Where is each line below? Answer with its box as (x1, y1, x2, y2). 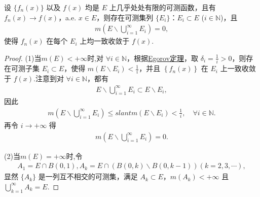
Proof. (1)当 (4, 52, 42, 63)
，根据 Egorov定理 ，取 (127, 52, 199, 63)
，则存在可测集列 (96, 12, 154, 22)
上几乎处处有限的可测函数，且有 (109, 2, 216, 12)
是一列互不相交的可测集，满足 (38, 171, 138, 182)
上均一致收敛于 (80, 36, 130, 46)
